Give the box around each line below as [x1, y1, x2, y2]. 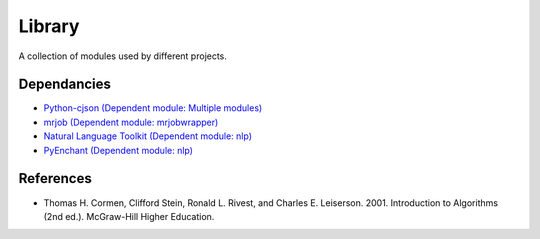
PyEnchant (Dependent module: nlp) [43, 144, 194, 156]
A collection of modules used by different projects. [18, 50, 227, 62]
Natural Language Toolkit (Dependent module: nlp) [43, 130, 253, 142]
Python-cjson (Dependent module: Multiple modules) [43, 102, 263, 114]
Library [18, 15, 80, 37]
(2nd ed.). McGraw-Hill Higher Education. [43, 210, 215, 222]
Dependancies [18, 76, 112, 93]
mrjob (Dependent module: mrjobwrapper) [43, 116, 219, 128]
